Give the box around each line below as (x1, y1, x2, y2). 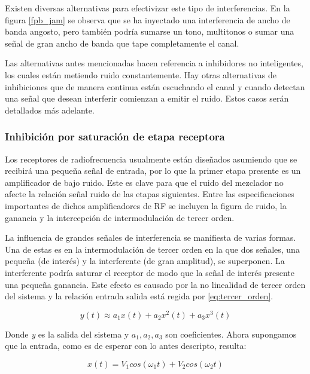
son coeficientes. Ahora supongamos (165, 327, 297, 340)
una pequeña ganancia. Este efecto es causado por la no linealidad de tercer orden (5, 278, 306, 290)
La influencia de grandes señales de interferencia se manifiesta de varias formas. (5, 231, 296, 244)
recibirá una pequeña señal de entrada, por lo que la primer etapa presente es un (5, 164, 301, 177)
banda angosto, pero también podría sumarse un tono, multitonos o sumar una (5, 25, 294, 38)
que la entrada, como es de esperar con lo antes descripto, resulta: (5, 339, 247, 352)
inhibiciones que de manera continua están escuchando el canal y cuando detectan (5, 80, 305, 93)
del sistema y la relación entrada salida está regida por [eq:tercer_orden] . (5, 290, 273, 302)
